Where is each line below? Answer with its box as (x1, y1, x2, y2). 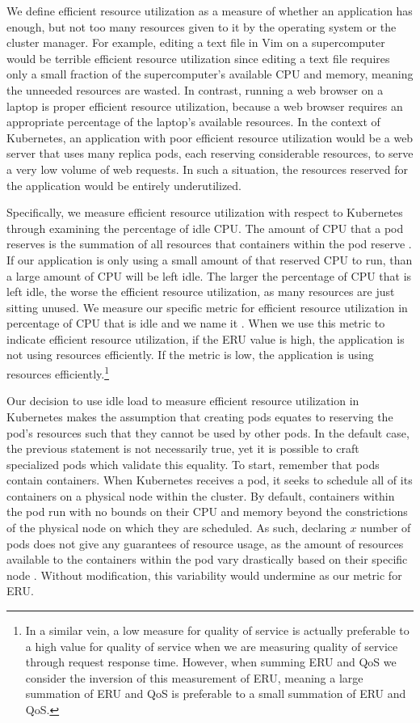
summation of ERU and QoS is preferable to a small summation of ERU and (25, 685, 406, 702)
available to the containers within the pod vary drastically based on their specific (6, 551, 408, 568)
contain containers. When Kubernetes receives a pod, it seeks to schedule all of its (6, 471, 413, 488)
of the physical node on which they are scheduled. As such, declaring (6, 519, 346, 536)
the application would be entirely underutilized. (6, 176, 242, 193)
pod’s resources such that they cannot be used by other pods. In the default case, (6, 424, 409, 441)
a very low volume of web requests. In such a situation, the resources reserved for (6, 160, 408, 177)
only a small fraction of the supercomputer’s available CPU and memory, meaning (6, 66, 414, 82)
